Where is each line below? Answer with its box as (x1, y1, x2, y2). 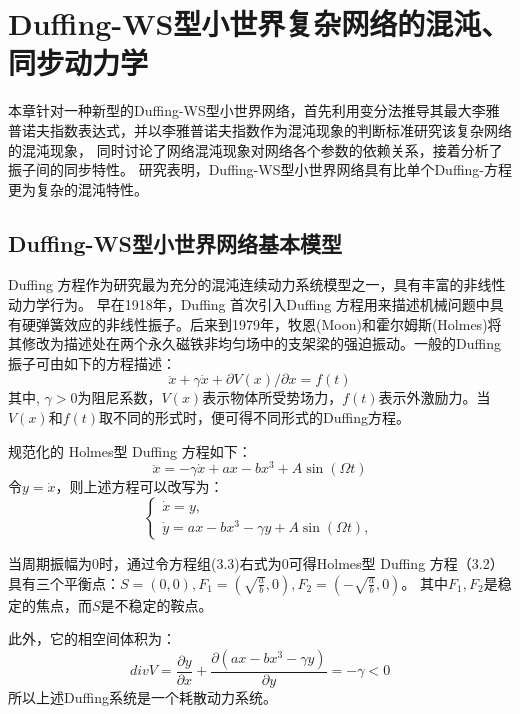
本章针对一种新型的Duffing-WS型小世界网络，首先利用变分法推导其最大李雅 (8, 100, 500, 121)
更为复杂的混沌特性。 (8, 178, 148, 199)
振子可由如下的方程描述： (8, 352, 176, 373)
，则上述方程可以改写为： (55, 476, 224, 497)
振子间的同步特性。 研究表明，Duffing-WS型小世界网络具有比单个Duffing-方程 (8, 159, 513, 180)
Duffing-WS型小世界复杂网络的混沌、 (8, 3, 510, 44)
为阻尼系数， (77, 387, 162, 408)
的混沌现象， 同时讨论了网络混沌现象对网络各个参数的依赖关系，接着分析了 (8, 139, 503, 160)
